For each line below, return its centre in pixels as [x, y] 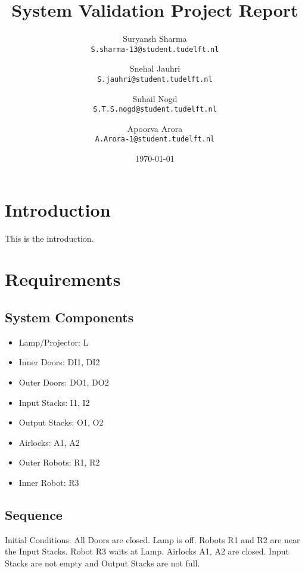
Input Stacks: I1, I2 [54, 402]
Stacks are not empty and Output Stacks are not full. [102, 563]
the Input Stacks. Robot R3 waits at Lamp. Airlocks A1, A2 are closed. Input [147, 551]
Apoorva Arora [155, 128]
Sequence [34, 514]
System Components [69, 317]
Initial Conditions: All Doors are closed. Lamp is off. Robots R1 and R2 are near [152, 539]
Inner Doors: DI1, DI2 [59, 362]
